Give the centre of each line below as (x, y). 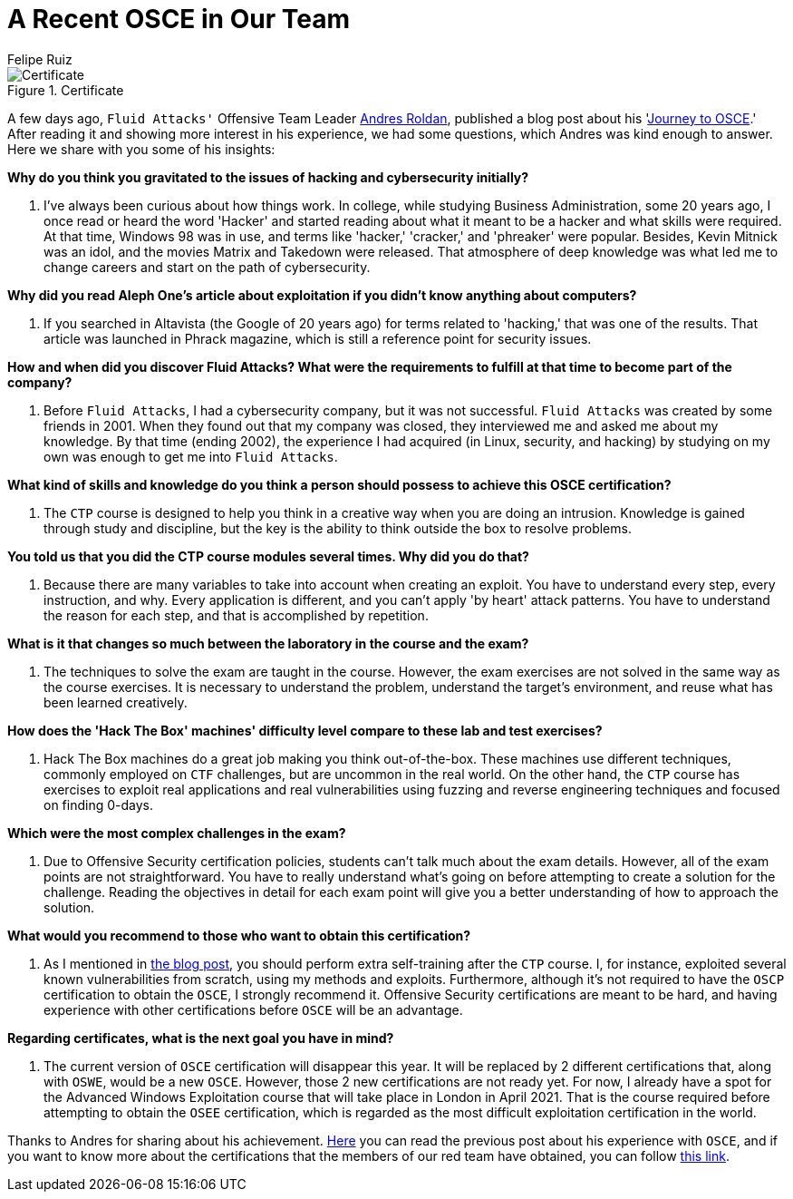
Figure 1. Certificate (66, 90)
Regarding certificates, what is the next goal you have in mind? (201, 1038)
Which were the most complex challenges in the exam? (177, 833)
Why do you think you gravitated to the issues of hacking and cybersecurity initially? (268, 177)
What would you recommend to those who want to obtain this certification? (239, 935)
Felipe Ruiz (40, 59)
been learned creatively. (116, 702)
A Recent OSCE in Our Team (179, 19)
